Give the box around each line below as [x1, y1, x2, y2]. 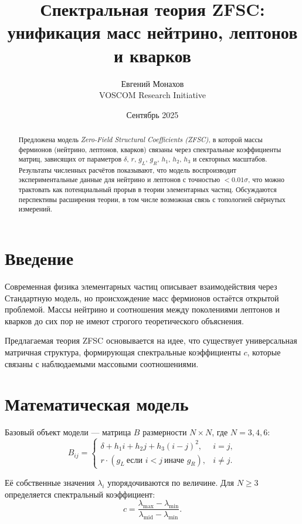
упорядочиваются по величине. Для [107, 476, 235, 488]
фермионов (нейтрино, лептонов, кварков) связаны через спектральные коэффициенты [18, 144, 281, 154]
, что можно [247, 174, 284, 184]
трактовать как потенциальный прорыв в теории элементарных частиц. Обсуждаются [18, 184, 277, 194]
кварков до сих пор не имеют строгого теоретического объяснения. [5, 314, 244, 327]
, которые [247, 345, 281, 358]
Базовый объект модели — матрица [5, 426, 131, 438]
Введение [5, 246, 74, 270]
